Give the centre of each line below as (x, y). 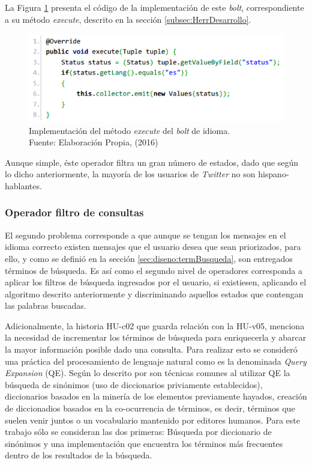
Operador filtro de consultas (74, 212)
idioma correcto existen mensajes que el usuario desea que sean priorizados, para (153, 247)
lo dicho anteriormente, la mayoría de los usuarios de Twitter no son (130, 174)
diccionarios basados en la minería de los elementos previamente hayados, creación (156, 396)
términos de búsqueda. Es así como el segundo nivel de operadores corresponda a (154, 270)
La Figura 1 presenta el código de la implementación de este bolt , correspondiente (154, 7)
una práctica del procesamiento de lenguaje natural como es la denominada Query (156, 361)
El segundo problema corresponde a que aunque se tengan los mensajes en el (145, 235)
